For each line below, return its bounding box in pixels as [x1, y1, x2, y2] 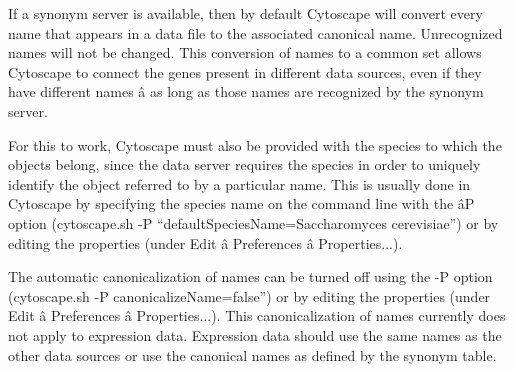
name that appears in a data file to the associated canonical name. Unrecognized [8, 22, 503, 43]
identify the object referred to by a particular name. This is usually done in [8, 173, 471, 194]
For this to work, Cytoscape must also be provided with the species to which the [8, 134, 502, 155]
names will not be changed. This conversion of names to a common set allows [8, 42, 482, 63]
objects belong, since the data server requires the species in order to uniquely [8, 154, 481, 175]
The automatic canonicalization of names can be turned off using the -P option [8, 266, 493, 287]
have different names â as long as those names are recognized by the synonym [8, 81, 484, 102]
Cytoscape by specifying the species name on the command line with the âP [8, 193, 475, 214]
